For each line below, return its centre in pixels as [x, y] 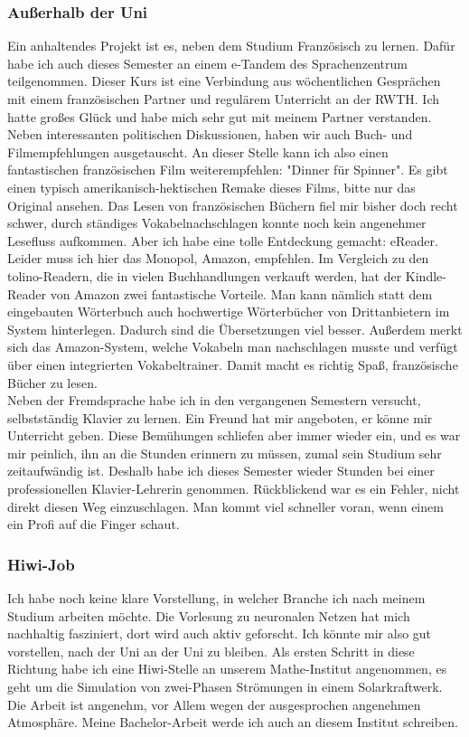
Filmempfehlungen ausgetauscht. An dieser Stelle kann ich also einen [198, 151]
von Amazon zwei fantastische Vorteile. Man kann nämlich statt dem [241, 293]
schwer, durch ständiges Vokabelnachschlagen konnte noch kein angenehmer [217, 223]
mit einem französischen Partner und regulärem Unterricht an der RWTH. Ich [224, 99]
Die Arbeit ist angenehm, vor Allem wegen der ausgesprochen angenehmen [214, 704]
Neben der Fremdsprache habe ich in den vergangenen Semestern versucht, [214, 400]
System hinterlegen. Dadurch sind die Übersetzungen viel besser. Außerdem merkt [235, 329]
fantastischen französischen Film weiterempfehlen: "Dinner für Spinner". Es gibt [228, 170]
